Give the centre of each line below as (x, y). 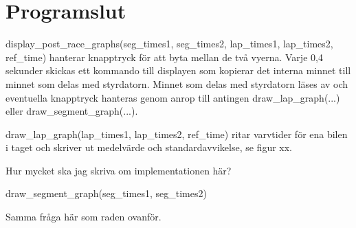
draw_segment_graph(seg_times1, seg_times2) (106, 193)
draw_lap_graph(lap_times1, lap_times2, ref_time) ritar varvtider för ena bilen (177, 134)
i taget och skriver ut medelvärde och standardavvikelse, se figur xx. (149, 147)
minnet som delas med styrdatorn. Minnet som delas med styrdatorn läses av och (177, 83)
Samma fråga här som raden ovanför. (84, 217)
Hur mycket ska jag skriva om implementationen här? (119, 170)
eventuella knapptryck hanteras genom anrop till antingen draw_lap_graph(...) (173, 97)
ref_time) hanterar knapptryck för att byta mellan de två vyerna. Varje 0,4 (164, 57)
